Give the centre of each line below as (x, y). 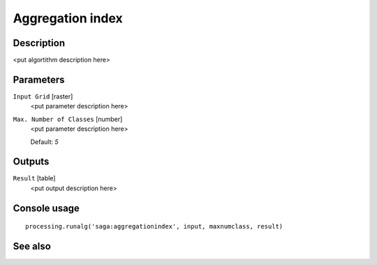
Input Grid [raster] (43, 96)
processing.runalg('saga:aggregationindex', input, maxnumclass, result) (154, 227)
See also (32, 246)
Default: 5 (44, 142)
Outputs (31, 162)
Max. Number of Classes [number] (68, 119)
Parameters (39, 79)
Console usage (46, 208)
